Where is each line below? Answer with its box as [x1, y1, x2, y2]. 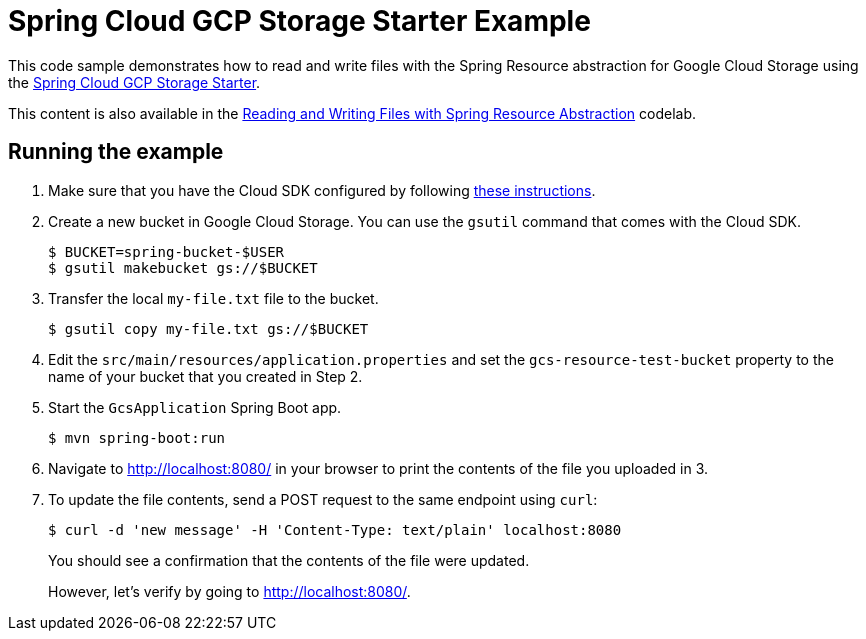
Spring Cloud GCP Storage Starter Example [8, 4, 591, 38]
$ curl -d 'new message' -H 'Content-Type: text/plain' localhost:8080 [48, 521, 622, 538]
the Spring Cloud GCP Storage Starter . [8, 73, 261, 91]
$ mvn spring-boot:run [48, 429, 226, 446]
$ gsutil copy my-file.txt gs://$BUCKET [48, 320, 369, 337]
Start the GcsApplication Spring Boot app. [48, 398, 342, 416]
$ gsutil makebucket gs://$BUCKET [48, 259, 318, 276]
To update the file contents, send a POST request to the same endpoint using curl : [48, 490, 598, 508]
